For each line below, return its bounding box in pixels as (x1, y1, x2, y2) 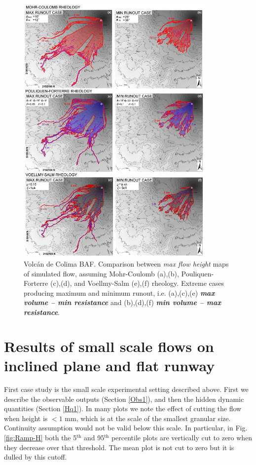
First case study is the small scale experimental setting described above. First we (4, 384, 249, 394)
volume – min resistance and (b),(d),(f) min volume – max (24, 297, 221, 308)
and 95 (83, 432, 105, 442)
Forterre (24, 278, 48, 288)
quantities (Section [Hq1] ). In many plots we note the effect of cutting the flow (4, 403, 242, 414)
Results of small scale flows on (4, 336, 214, 356)
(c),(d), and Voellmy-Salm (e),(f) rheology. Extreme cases (50, 278, 224, 288)
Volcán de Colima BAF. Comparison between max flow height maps (24, 259, 229, 269)
